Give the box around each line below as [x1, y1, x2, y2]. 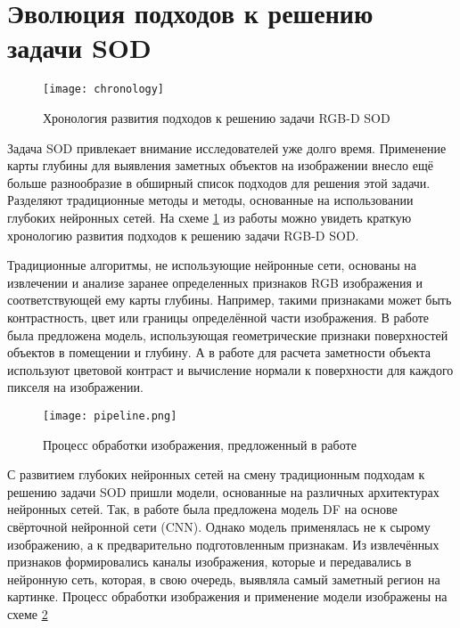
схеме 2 [7, 604, 48, 623]
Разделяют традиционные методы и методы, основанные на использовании [7, 191, 414, 209]
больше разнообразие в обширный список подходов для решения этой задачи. [7, 173, 431, 192]
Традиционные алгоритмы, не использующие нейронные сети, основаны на [7, 256, 417, 274]
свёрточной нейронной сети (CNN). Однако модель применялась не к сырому [7, 517, 431, 535]
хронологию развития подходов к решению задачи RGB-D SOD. [7, 225, 359, 244]
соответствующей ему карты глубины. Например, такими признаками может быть [7, 290, 452, 309]
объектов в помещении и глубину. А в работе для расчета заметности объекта [7, 343, 431, 362]
